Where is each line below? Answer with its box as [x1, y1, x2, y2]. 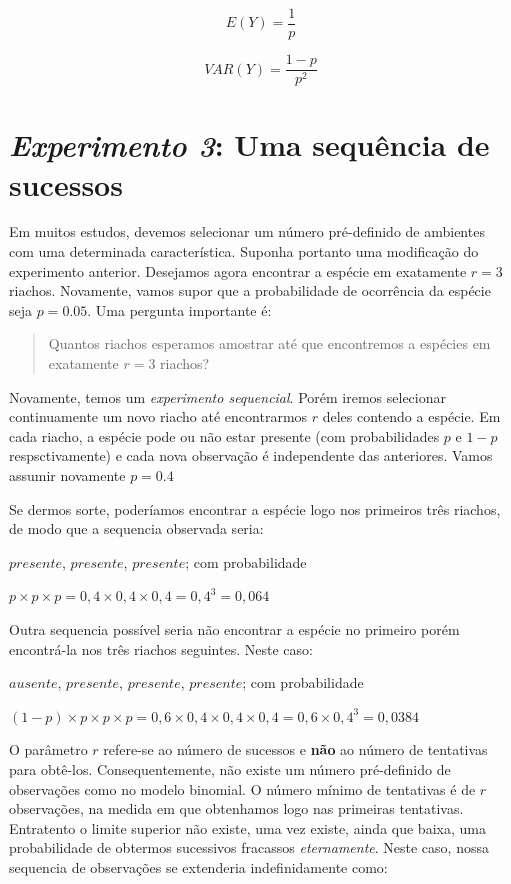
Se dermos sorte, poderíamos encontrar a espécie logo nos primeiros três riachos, [9, 498, 501, 519]
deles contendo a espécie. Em [322, 406, 501, 427]
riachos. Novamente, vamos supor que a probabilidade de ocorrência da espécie [9, 280, 491, 301]
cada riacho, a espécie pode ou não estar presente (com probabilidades [9, 425, 440, 446]
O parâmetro [9, 739, 88, 760]
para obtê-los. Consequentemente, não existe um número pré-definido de [9, 758, 451, 779]
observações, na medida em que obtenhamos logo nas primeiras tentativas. [9, 798, 464, 819]
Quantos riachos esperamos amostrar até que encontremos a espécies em [48, 333, 491, 354]
